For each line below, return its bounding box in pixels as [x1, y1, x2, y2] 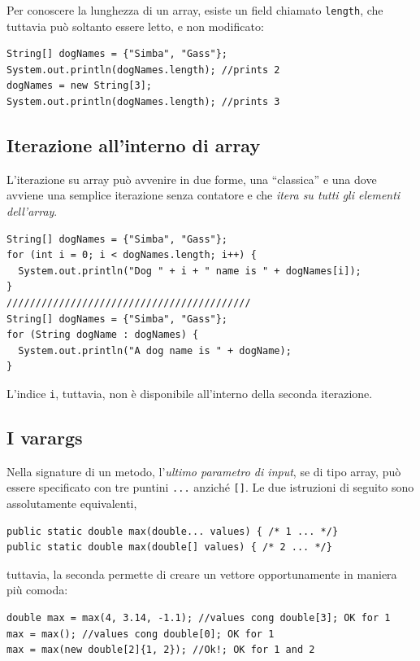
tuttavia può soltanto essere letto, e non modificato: [6, 17, 264, 34]
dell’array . [6, 203, 58, 220]
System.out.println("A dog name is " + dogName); [18, 344, 292, 357]
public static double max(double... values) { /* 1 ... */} [6, 525, 339, 537]
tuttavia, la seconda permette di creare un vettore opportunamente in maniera [6, 565, 397, 582]
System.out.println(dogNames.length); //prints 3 [6, 96, 280, 108]
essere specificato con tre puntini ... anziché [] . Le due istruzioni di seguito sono [6, 479, 414, 496]
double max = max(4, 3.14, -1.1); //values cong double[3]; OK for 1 [6, 612, 391, 624]
